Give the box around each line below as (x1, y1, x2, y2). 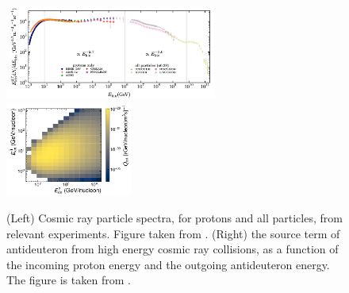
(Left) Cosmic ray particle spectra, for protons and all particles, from (6, 209, 343, 226)
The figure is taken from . (6, 272, 131, 288)
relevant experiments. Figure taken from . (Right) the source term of (6, 225, 340, 241)
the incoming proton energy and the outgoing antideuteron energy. (6, 256, 330, 272)
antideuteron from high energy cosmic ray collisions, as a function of (6, 241, 339, 257)
